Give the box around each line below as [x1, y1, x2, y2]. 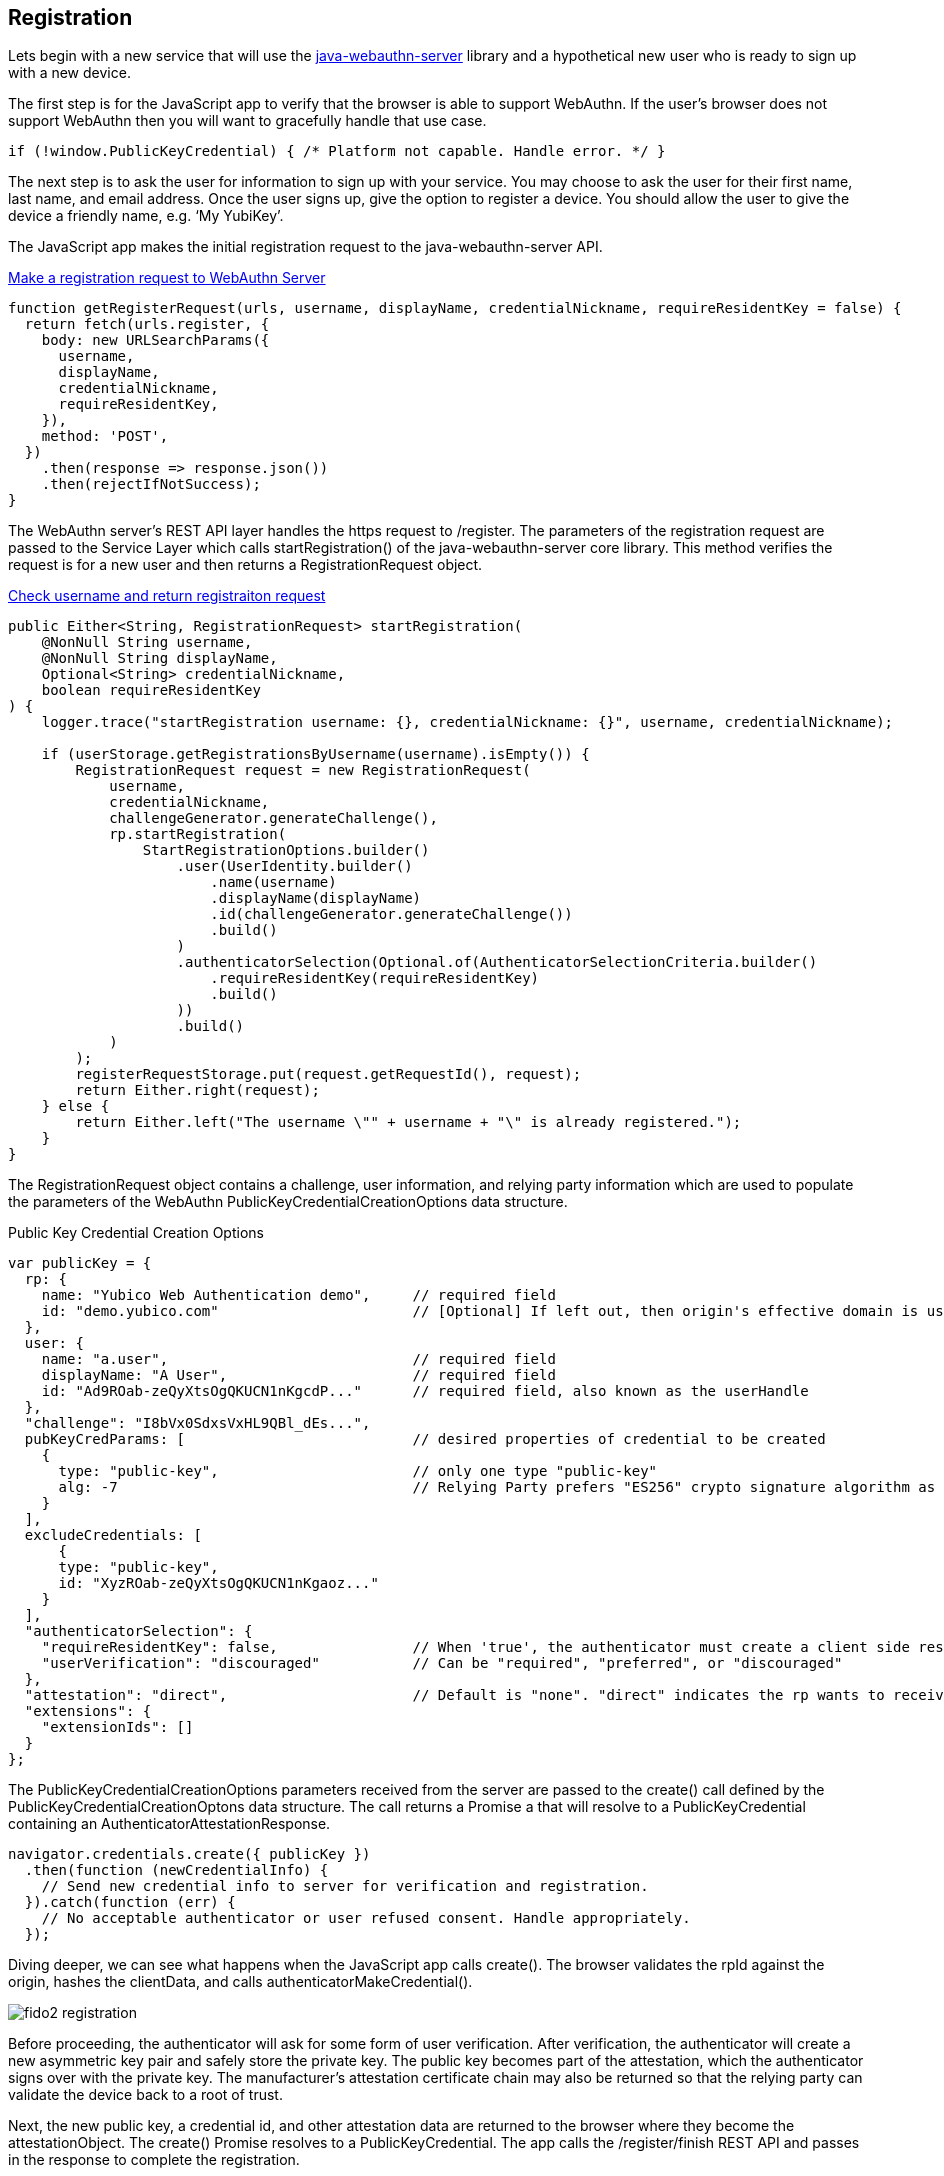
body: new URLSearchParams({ [41, 332, 270, 349]
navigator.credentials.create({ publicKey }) [8, 1846, 371, 1863]
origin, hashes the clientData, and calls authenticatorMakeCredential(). [8, 1973, 473, 1991]
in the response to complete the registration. [8, 2151, 300, 2169]
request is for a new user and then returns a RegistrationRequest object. [8, 556, 483, 574]
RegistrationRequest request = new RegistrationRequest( [75, 762, 531, 779]
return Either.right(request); [75, 1082, 320, 1099]
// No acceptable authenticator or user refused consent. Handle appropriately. [41, 1910, 691, 1927]
